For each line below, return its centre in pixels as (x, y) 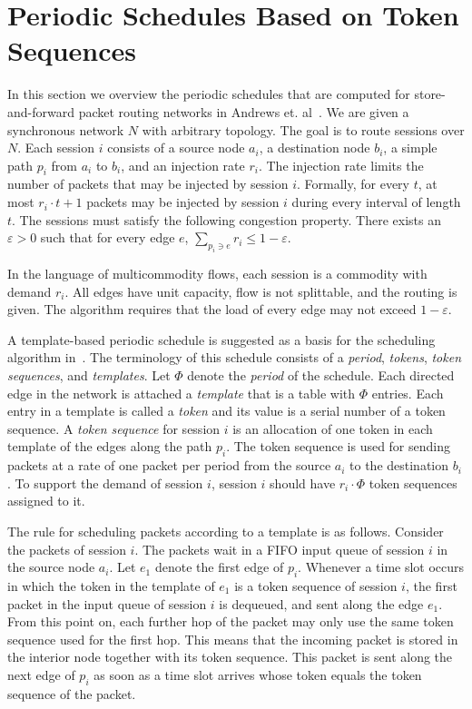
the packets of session (67, 549)
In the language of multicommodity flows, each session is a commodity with (217, 274)
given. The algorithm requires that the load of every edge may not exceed (212, 309)
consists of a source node (176, 148)
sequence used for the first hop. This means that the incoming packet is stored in (233, 639)
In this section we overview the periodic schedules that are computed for (209, 94)
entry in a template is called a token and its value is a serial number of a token (226, 411)
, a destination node (315, 148)
